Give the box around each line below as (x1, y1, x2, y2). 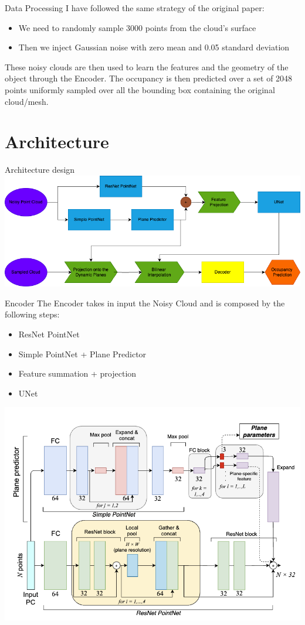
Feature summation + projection (18, 367, 137, 380)
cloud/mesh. (5, 95, 49, 107)
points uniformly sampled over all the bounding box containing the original (5, 83, 275, 95)
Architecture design (5, 163, 75, 176)
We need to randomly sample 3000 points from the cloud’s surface (18, 21, 256, 33)
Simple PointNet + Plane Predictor (18, 347, 147, 360)
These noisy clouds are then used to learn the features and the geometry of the (5, 60, 289, 73)
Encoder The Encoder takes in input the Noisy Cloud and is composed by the (5, 296, 285, 309)
